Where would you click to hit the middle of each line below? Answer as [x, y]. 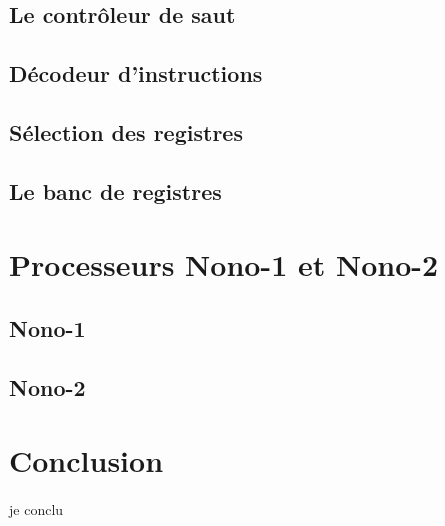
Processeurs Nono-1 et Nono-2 [224, 264]
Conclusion [86, 460]
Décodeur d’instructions [136, 73]
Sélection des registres [126, 131]
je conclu [36, 509]
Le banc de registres [115, 190]
